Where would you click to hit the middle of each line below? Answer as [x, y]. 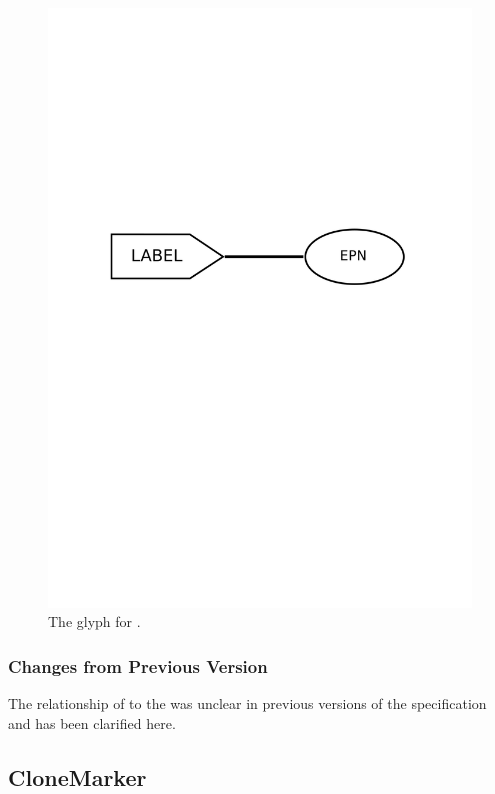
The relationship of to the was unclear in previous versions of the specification [247, 703]
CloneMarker [77, 776]
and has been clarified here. [92, 722]
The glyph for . [94, 621]
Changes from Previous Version [138, 665]
